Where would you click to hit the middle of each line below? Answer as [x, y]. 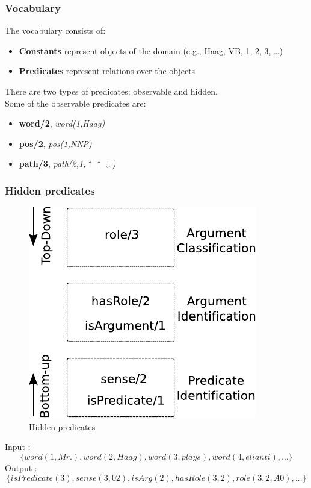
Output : [21, 467]
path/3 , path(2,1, [52, 164]
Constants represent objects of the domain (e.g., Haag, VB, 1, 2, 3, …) [151, 50]
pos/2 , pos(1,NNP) [55, 143]
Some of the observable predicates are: [75, 103]
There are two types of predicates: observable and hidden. [111, 91]
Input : [18, 447]
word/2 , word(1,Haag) [62, 123]
